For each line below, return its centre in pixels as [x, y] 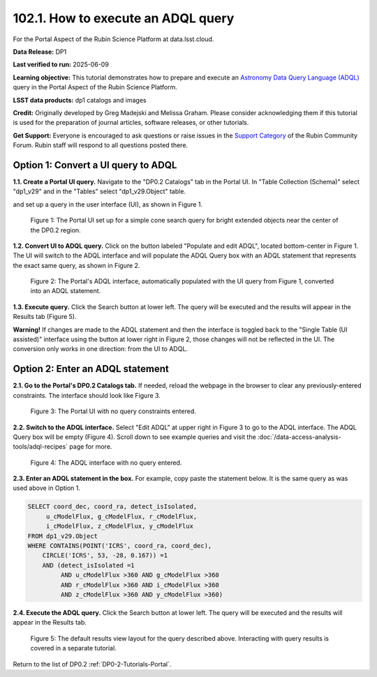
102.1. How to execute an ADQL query [124, 18]
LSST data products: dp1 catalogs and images [80, 100]
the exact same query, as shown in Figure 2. [76, 265]
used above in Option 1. [46, 488]
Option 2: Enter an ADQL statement [91, 369]
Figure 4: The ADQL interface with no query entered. [106, 462]
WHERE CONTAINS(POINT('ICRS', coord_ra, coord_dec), [120, 546]
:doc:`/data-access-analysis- [299, 437]
